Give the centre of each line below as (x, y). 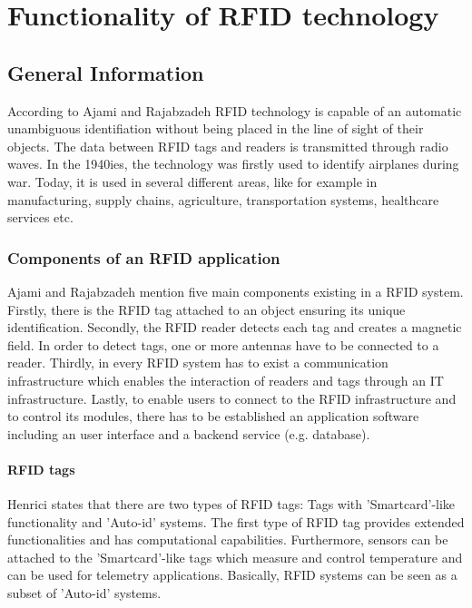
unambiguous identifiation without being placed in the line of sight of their (216, 128)
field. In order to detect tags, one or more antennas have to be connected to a (223, 344)
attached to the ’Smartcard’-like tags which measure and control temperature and (235, 557)
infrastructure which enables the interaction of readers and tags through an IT (226, 380)
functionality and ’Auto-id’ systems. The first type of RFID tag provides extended (236, 521)
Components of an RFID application (144, 257)
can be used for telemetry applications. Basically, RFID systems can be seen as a (232, 575)
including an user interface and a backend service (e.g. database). (189, 433)
